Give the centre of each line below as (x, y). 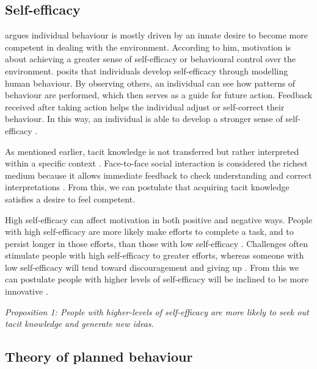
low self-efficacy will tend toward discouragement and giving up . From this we (152, 267)
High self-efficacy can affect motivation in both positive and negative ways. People (159, 219)
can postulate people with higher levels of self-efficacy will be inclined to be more (157, 279)
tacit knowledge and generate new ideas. (79, 324)
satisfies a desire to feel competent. (70, 199)
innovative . (27, 291)
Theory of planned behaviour (99, 356)
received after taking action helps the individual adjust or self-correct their (145, 106)
